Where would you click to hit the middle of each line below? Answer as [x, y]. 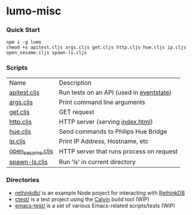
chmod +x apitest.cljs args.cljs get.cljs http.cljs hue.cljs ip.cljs [96, 47]
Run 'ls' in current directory [97, 162]
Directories [23, 180]
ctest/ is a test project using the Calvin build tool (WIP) [82, 199]
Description [75, 82]
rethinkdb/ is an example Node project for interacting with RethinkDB [100, 193]
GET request [77, 112]
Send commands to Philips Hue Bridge [113, 132]
